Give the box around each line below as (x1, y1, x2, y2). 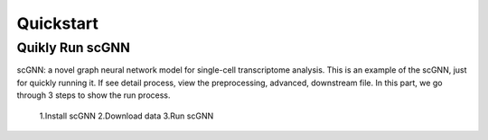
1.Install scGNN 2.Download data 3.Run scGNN (39, 110, 214, 121)
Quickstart (16, 13, 99, 33)
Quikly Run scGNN (16, 39, 131, 56)
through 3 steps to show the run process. (16, 90, 171, 101)
